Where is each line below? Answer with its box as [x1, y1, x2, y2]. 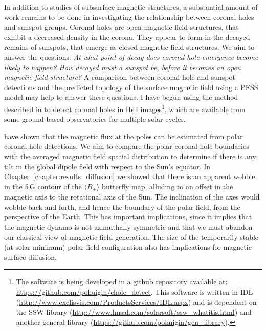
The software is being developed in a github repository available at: [16, 276, 228, 287]
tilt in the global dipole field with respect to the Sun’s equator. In [4, 161, 211, 171]
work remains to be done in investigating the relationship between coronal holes [4, 11, 254, 22]
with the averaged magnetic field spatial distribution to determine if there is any [4, 150, 256, 161]
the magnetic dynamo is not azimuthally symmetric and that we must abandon [4, 221, 253, 232]
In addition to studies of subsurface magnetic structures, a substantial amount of [4, 2, 258, 12]
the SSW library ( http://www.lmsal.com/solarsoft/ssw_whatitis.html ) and [16, 306, 252, 317]
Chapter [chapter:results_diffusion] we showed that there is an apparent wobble [4, 171, 255, 182]
